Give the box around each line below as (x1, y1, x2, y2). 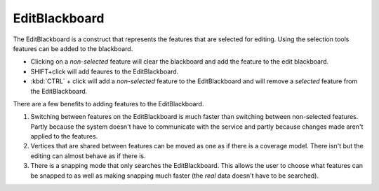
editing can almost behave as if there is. (30, 151, 146, 160)
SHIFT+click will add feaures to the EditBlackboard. (30, 67, 179, 76)
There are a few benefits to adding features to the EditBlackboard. (13, 99, 204, 108)
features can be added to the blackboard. (13, 44, 133, 52)
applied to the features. (30, 132, 98, 141)
